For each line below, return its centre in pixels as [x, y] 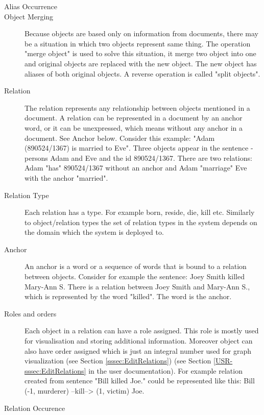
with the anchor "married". [66, 177]
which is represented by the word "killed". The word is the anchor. [128, 296]
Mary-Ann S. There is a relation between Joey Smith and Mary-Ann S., [137, 286]
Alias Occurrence [31, 6]
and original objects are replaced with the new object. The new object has [141, 63]
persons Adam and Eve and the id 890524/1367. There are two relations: [138, 157]
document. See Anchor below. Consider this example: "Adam [120, 138]
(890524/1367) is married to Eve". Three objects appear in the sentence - [139, 148]
